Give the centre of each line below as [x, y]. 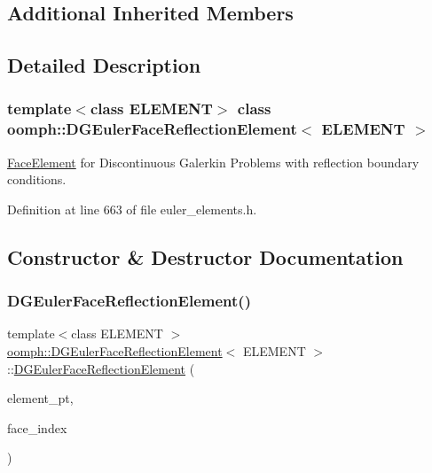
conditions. [37, 179]
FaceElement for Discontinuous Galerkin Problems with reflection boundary [213, 162]
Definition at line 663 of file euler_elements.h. [132, 209]
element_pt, [40, 398]
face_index [37, 427]
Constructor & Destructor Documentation [205, 256]
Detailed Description [104, 65]
